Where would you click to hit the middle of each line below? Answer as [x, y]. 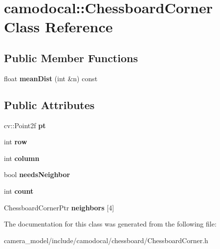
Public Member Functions [71, 57]
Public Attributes [49, 104]
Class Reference [58, 27]
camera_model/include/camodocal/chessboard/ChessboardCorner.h [106, 240]
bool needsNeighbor [37, 174]
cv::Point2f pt [25, 125]
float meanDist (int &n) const [51, 78]
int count [19, 191]
